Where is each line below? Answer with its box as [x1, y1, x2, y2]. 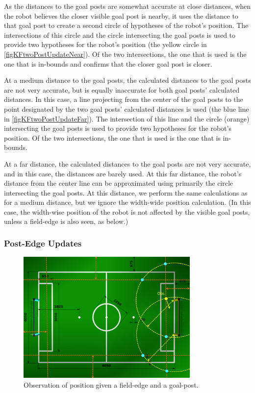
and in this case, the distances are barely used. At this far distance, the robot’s [4, 168, 242, 178]
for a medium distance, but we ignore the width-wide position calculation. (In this [4, 197, 251, 207]
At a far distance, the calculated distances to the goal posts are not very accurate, [4, 158, 251, 169]
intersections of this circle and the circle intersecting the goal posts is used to [4, 29, 236, 40]
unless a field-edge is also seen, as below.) [4, 216, 128, 226]
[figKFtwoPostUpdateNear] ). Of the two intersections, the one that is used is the [4, 49, 247, 59]
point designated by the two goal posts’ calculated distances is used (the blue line [4, 103, 249, 114]
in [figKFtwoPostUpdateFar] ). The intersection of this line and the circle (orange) [4, 113, 250, 123]
